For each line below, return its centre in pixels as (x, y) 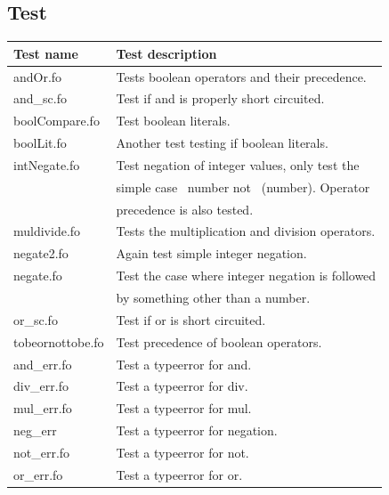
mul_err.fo (43, 408)
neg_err (35, 430)
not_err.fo (42, 452)
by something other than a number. (213, 297)
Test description (166, 53)
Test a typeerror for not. (182, 452)
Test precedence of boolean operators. (219, 341)
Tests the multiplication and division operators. (246, 231)
